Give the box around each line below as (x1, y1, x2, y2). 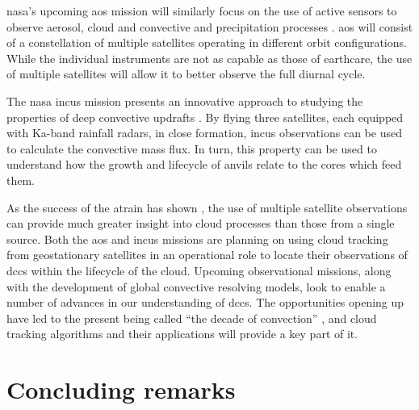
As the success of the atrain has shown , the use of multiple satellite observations (6, 199, 408, 215)
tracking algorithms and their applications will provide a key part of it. (6, 325, 358, 342)
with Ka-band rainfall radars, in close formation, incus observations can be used (6, 124, 402, 141)
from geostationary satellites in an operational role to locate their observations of (6, 246, 408, 263)
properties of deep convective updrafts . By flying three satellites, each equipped (6, 108, 404, 125)
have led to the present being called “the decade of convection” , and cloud (6, 309, 377, 326)
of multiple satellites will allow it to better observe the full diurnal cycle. (6, 65, 366, 82)
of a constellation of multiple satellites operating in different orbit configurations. (6, 34, 407, 51)
